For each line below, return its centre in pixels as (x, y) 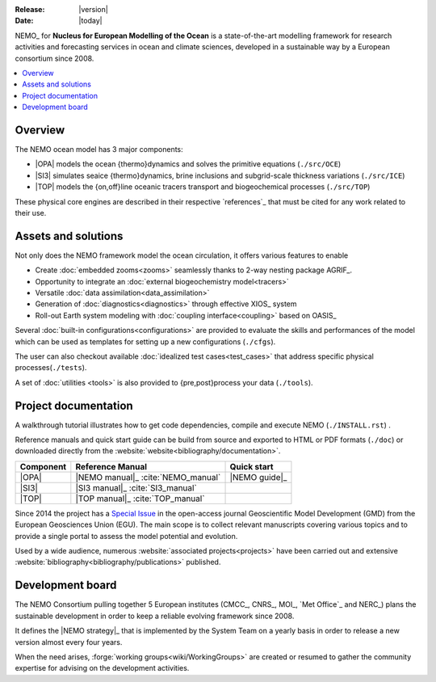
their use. (31, 213)
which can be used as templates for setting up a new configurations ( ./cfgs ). (145, 341)
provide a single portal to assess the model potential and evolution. (126, 536)
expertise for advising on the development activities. (102, 668)
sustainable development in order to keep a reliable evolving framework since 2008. (155, 616)
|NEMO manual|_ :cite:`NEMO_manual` (148, 477)
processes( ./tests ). (51, 368)
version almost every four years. (69, 642)
